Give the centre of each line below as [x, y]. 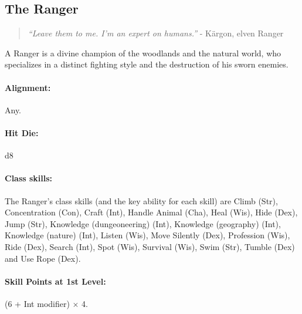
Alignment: [28, 87]
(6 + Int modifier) [37, 303]
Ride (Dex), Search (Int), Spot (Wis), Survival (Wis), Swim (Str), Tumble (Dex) [150, 246]
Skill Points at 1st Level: [55, 281]
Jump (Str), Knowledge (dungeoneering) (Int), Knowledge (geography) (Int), [143, 223]
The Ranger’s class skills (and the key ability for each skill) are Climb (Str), [141, 200]
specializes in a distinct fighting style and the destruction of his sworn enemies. [147, 64]
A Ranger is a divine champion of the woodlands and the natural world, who [143, 53]
